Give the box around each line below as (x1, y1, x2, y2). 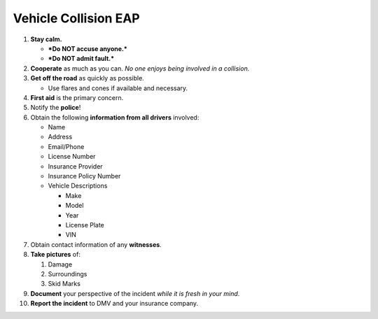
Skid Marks (48, 280, 80, 288)
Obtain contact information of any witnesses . (30, 240, 162, 248)
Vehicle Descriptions (48, 182, 108, 190)
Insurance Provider (48, 162, 103, 171)
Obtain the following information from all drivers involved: (30, 113, 199, 122)
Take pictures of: (30, 250, 80, 259)
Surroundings (48, 269, 87, 278)
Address (48, 133, 73, 141)
